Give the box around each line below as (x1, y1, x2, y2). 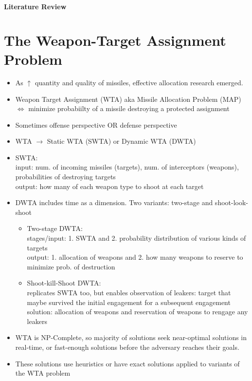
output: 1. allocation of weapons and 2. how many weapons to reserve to (27, 252, 243, 262)
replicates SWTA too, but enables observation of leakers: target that (27, 287, 231, 297)
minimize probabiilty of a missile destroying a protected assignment (28, 103, 230, 114)
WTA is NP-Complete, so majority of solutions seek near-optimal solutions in (15, 332, 247, 343)
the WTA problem (15, 368, 71, 378)
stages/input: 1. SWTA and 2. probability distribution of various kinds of (27, 233, 246, 243)
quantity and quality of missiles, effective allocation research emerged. (35, 77, 243, 87)
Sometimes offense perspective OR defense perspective (15, 119, 177, 130)
